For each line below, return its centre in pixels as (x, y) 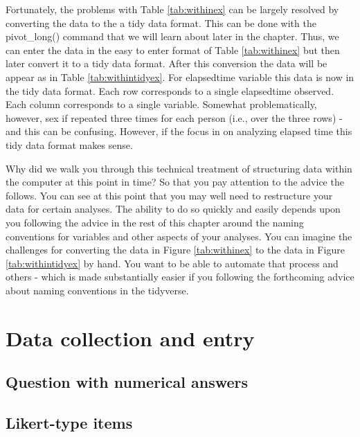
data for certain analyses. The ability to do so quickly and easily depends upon (173, 209)
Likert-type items (69, 423)
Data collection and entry (130, 338)
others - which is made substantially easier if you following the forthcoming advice (180, 277)
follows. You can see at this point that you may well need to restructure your (169, 195)
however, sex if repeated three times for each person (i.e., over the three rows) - (174, 117)
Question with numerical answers (127, 382)
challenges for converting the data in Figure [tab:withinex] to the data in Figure (175, 250)
